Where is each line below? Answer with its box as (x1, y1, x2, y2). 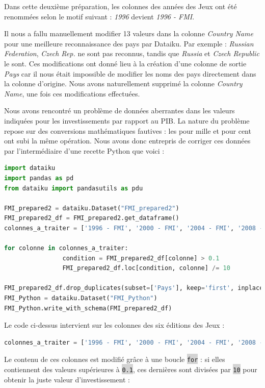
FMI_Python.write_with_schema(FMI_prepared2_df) (4, 304, 172, 312)
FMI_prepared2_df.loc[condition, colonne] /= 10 (62, 264, 230, 272)
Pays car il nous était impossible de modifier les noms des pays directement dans (4, 68, 256, 79)
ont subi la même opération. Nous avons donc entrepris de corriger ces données (4, 135, 251, 146)
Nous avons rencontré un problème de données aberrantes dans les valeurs (4, 105, 235, 116)
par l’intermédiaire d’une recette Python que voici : (4, 145, 165, 156)
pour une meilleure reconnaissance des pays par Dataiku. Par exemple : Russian (4, 38, 254, 48)
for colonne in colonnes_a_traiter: (4, 245, 128, 252)
